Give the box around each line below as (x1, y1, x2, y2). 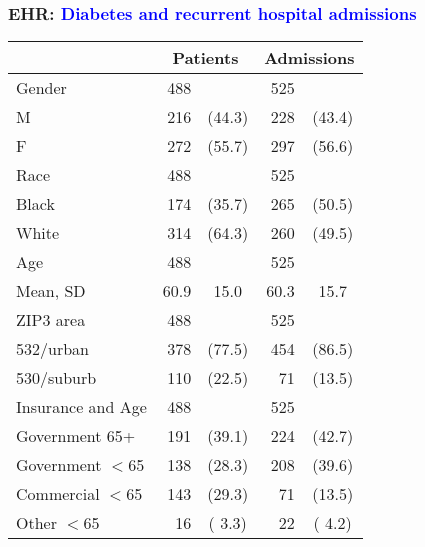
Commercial (16, 482, 100, 506)
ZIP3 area (16, 308, 86, 332)
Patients (172, 46, 239, 70)
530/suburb (16, 366, 97, 390)
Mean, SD (16, 279, 86, 303)
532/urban (16, 337, 89, 361)
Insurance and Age (16, 395, 147, 419)
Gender (16, 76, 67, 100)
